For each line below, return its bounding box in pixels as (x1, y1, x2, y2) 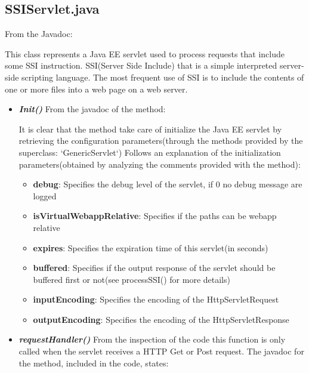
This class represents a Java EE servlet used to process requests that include (5, 47, 285, 60)
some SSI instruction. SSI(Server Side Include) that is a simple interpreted (5, 59, 277, 72)
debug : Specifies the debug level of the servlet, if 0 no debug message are (33, 178, 302, 190)
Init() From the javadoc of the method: (18, 103, 166, 115)
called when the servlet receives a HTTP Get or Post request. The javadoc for (18, 345, 304, 357)
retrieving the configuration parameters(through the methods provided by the (18, 134, 303, 147)
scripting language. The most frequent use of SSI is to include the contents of (21, 70, 304, 83)
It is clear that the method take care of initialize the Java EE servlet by (18, 122, 282, 135)
